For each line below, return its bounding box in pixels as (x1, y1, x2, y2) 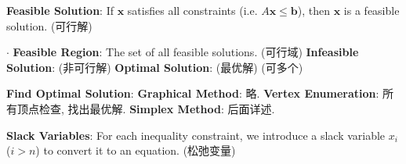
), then (297, 2, 331, 18)
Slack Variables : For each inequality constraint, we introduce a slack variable (6, 127, 386, 143)
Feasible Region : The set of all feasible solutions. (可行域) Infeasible (13, 44, 359, 60)
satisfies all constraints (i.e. (127, 2, 258, 18)
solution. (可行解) (6, 17, 92, 34)
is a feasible (343, 2, 400, 18)
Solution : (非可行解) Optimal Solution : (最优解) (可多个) (6, 59, 303, 75)
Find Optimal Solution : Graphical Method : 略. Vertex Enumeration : (6, 85, 379, 102)
